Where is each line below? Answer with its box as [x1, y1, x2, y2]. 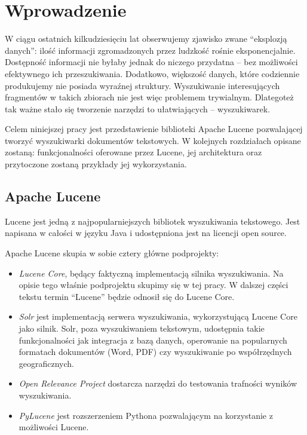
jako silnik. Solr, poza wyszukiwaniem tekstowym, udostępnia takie [19, 322, 265, 335]
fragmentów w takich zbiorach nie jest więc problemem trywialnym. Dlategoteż [5, 91, 294, 103]
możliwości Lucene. [19, 421, 89, 433]
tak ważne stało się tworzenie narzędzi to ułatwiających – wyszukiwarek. [5, 102, 271, 115]
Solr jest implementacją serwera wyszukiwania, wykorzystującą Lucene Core [19, 310, 297, 323]
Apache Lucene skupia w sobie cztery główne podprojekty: [5, 247, 219, 259]
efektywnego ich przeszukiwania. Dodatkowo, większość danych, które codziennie [5, 67, 300, 79]
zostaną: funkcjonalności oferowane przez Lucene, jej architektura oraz [5, 146, 262, 158]
